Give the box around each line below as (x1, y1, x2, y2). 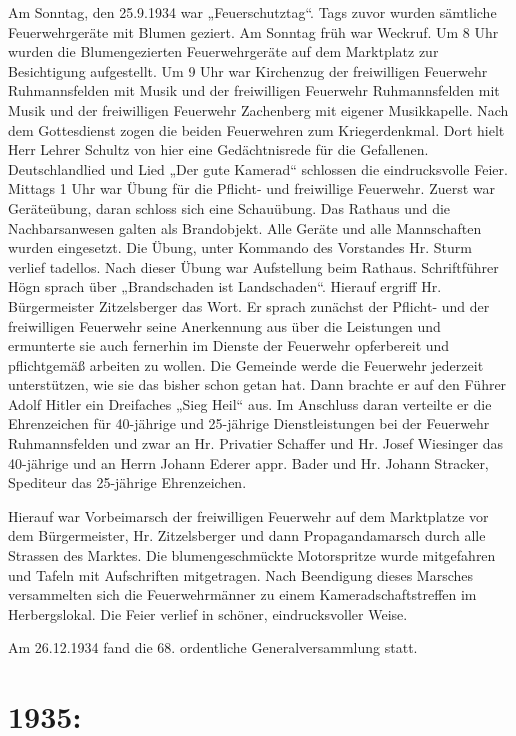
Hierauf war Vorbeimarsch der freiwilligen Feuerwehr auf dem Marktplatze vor (8, 505, 489, 526)
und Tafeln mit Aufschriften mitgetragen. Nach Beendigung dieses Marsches (8, 564, 474, 585)
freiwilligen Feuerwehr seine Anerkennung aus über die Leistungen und (8, 315, 441, 336)
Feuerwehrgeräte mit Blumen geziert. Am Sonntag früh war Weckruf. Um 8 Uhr (8, 21, 499, 42)
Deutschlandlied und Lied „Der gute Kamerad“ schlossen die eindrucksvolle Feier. (8, 158, 508, 179)
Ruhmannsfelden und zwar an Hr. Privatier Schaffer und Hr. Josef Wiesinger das (8, 433, 504, 454)
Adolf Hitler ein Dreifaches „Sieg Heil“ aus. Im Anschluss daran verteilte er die (8, 393, 492, 414)
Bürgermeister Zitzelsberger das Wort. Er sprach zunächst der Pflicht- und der (8, 295, 490, 316)
